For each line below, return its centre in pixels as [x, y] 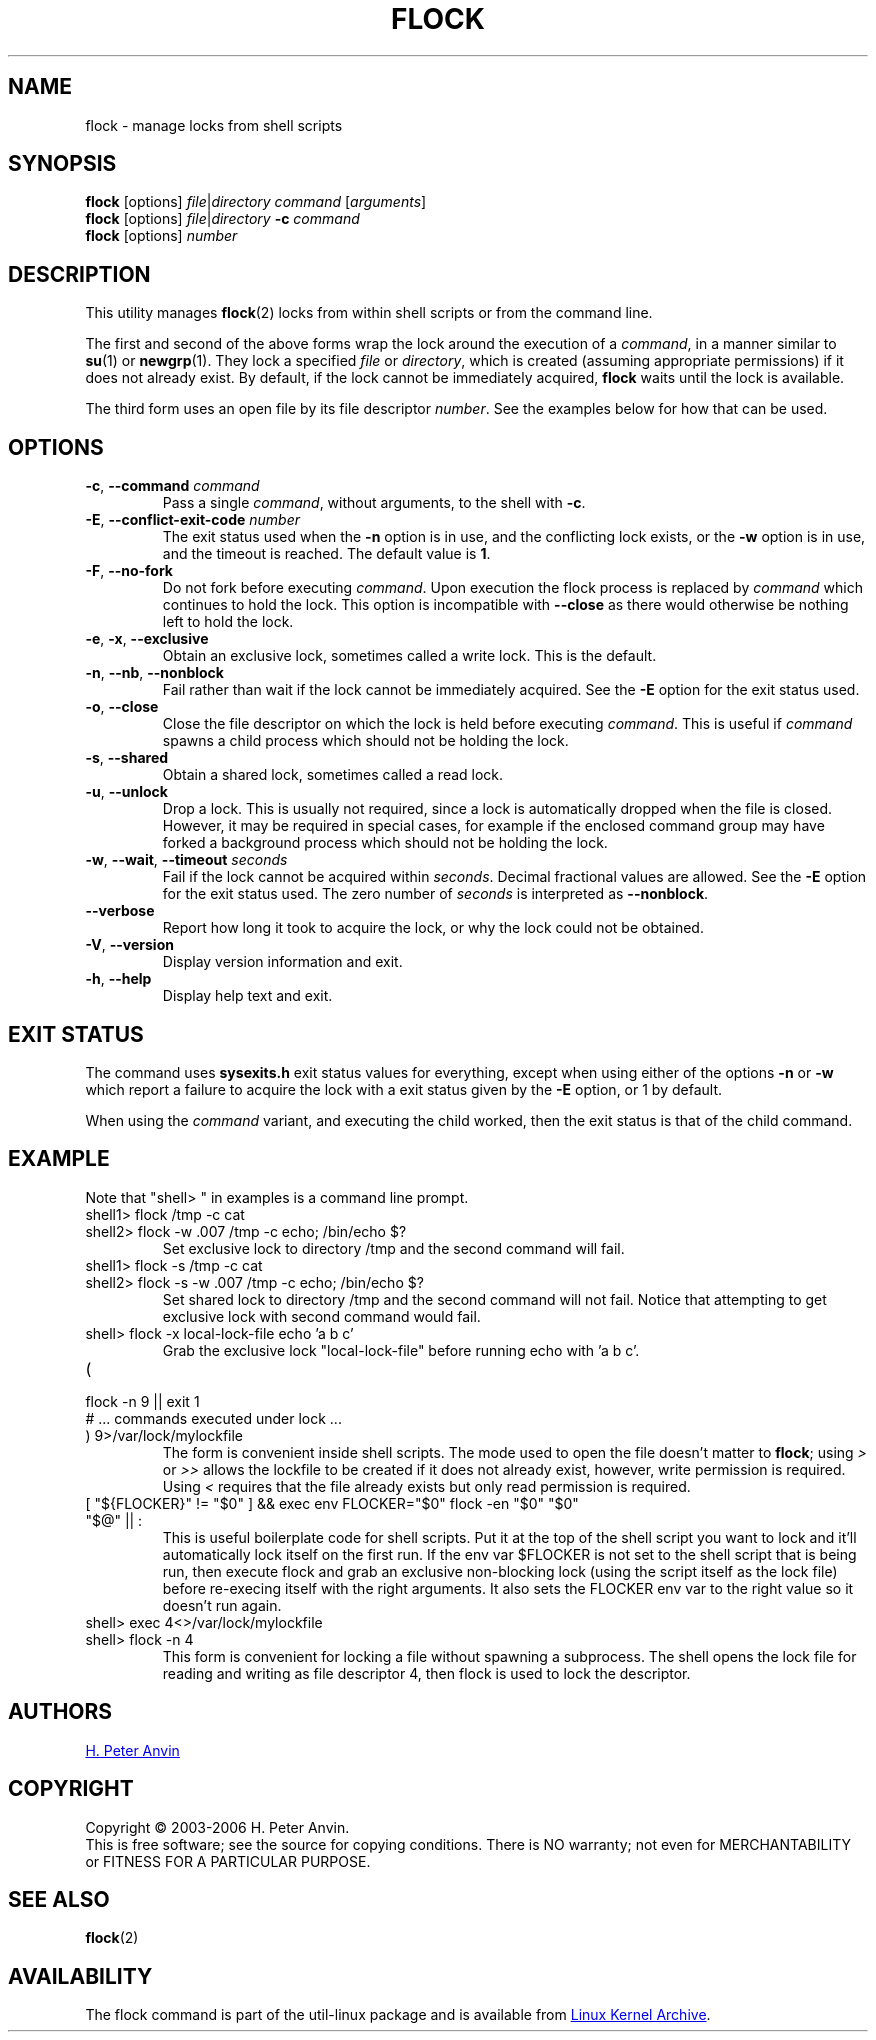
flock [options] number [161, 236]
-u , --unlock [126, 792]
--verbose [120, 911]
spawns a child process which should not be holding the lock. [365, 741]
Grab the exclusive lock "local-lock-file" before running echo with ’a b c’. [401, 1350]
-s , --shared [127, 758]
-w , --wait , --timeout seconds [186, 860]
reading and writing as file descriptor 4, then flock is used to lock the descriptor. [426, 1673]
